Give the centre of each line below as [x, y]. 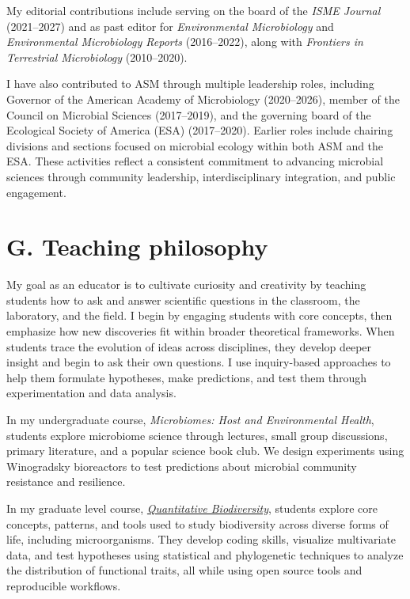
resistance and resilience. [66, 481]
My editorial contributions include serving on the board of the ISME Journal [194, 10]
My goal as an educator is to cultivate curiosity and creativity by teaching [186, 284]
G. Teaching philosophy [137, 246]
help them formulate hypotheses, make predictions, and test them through [187, 377]
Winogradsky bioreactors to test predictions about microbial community [182, 466]
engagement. [36, 192]
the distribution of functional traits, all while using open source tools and [184, 570]
